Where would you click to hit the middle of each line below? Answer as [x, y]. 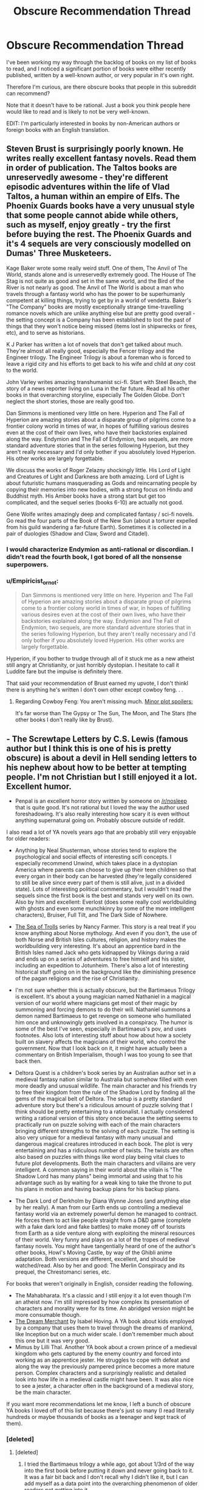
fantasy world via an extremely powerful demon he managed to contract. [106, 1214]
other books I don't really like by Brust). [64, 720]
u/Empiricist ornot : [32, 581]
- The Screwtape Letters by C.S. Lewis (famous [97, 739]
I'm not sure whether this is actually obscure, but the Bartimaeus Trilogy [105, 990]
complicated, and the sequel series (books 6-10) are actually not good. [95, 502]
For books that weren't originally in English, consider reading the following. [100, 1284]
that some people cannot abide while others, [92, 215]
